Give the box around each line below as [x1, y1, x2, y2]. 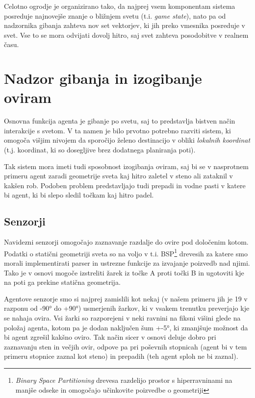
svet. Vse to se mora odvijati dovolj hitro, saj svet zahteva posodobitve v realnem [4, 29, 249, 40]
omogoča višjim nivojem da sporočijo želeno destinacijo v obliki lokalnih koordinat [4, 135, 251, 145]
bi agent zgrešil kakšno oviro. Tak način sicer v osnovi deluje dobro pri [4, 332, 216, 342]
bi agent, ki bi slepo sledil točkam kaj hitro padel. [4, 190, 154, 200]
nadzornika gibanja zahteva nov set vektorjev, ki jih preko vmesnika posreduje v [4, 20, 245, 30]
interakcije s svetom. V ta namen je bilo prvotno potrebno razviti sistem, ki [4, 125, 231, 135]
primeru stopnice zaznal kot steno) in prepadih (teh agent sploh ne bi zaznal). [4, 351, 238, 361]
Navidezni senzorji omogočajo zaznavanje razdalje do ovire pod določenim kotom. [4, 237, 249, 247]
